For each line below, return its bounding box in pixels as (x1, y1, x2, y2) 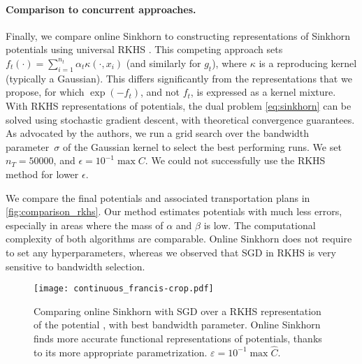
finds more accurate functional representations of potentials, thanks (34, 330, 322, 345)
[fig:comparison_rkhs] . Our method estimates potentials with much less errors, (6, 204, 342, 219)
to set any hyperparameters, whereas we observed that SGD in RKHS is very (6, 245, 336, 259)
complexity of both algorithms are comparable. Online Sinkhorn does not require (6, 231, 352, 246)
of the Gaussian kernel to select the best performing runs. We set (62, 139, 342, 154)
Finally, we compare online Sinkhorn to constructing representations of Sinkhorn (6, 28, 351, 43)
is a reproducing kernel (259, 55, 357, 70)
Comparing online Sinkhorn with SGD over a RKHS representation (34, 303, 321, 318)
